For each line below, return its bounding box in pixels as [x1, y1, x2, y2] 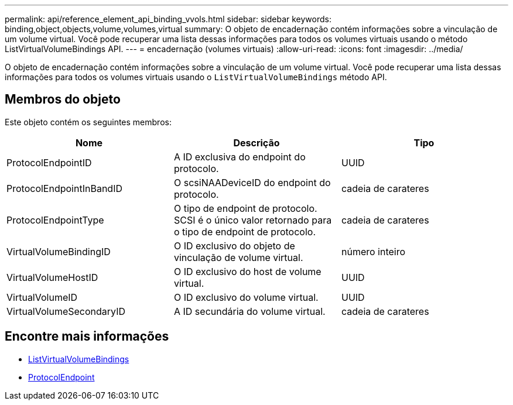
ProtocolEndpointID [6, 156, 92, 169]
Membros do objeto [5, 92, 121, 107]
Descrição [233, 136, 280, 149]
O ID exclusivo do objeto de [173, 239, 295, 252]
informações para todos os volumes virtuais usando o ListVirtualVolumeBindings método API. [5, 72, 387, 82]
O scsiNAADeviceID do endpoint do [173, 176, 331, 188]
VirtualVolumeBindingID [6, 245, 111, 258]
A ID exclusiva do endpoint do [173, 150, 306, 163]
